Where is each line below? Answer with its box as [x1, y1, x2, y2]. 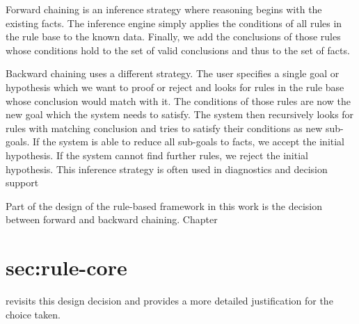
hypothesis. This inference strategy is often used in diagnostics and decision [6, 161, 328, 176]
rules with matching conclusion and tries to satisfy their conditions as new [6, 120, 323, 135]
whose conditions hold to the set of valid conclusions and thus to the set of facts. [6, 42, 350, 57]
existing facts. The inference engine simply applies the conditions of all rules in [6, 15, 342, 30]
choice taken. [6, 307, 61, 321]
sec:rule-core [6, 253, 127, 282]
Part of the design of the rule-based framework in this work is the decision [6, 198, 322, 213]
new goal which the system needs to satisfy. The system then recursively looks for [6, 107, 354, 122]
